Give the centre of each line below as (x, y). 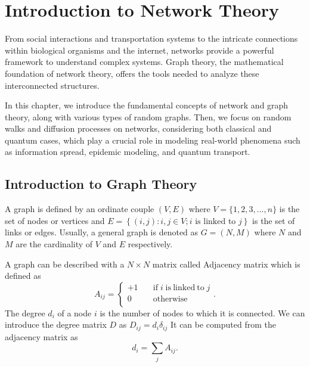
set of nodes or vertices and (55, 220)
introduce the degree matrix (56, 324)
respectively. (150, 244)
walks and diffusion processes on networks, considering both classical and (138, 128)
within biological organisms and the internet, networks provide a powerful (139, 50)
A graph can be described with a (65, 264)
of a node (75, 312)
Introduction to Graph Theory (101, 184)
